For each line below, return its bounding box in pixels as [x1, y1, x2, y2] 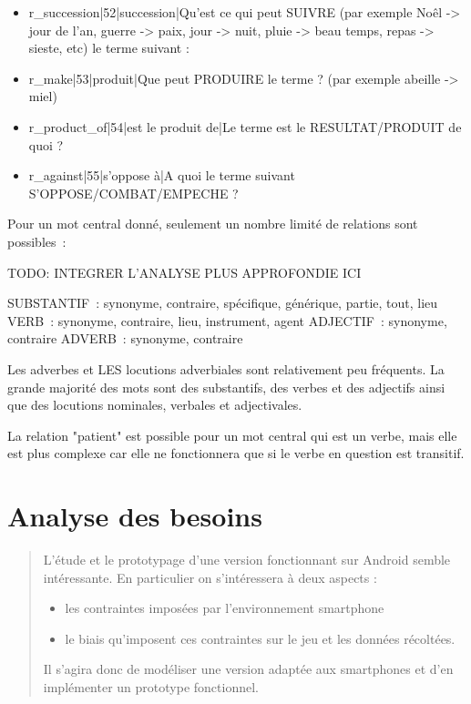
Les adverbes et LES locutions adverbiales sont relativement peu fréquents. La [7, 359, 445, 378]
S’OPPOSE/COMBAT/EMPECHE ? [28, 183, 239, 202]
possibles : [7, 231, 67, 250]
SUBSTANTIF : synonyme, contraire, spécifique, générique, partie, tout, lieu [7, 293, 438, 312]
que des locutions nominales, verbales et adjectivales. [7, 395, 302, 414]
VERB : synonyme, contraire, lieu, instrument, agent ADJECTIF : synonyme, [7, 311, 447, 330]
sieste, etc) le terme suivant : [28, 38, 189, 57]
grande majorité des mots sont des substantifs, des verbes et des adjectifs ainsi [7, 377, 445, 396]
